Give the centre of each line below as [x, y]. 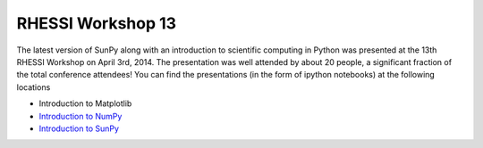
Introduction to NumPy [80, 116]
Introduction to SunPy [79, 128]
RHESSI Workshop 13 [97, 23]
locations [34, 87]
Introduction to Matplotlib [85, 103]
